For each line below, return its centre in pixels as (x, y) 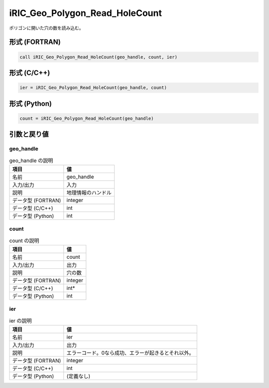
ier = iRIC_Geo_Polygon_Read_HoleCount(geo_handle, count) (93, 88)
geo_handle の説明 (31, 161)
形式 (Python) (31, 103)
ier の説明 (20, 321)
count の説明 (24, 240)
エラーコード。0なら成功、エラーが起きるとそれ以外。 (130, 353)
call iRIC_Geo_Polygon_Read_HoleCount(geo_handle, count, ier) (99, 57)
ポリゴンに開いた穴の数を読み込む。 (46, 28)
